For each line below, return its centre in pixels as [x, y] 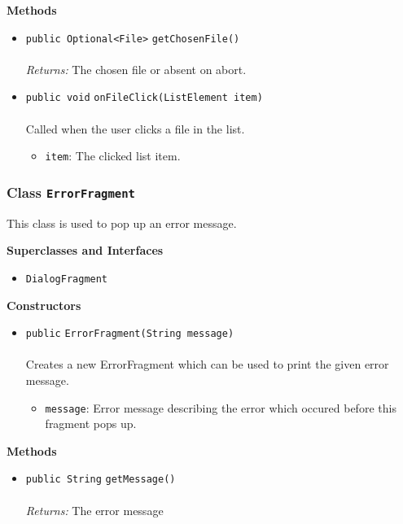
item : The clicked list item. [113, 156]
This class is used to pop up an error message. [122, 223]
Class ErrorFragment [71, 192]
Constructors [44, 305]
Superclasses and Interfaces [85, 250]
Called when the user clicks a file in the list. [135, 128]
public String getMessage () [101, 480]
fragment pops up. [91, 424]
